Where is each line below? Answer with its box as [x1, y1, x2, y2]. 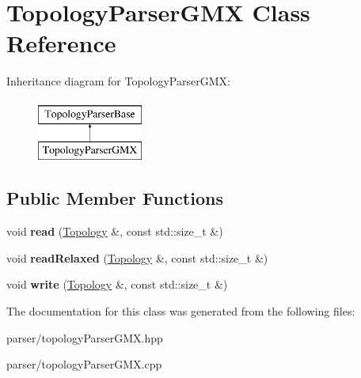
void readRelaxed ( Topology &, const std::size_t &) [6, 249, 268, 266]
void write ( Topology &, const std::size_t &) [6, 276, 228, 293]
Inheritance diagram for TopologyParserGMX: [6, 73, 230, 89]
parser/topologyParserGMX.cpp [6, 356, 162, 372]
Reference [6, 27, 116, 59]
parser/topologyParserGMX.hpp [6, 329, 163, 346]
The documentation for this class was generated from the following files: [6, 303, 355, 319]
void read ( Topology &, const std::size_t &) [6, 223, 223, 240]
